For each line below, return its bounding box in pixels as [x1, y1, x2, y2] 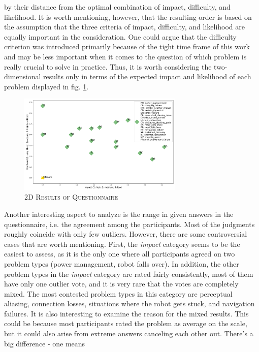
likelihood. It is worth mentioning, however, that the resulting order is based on [4, 11, 252, 22]
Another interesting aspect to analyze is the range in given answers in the [4, 208, 234, 219]
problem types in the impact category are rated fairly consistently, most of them [4, 268, 253, 279]
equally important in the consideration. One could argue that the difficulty [4, 31, 237, 42]
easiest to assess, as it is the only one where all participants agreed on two [4, 248, 235, 259]
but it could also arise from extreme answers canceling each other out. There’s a [4, 328, 253, 339]
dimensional [4, 71, 41, 82]
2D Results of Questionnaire [24, 191, 118, 202]
